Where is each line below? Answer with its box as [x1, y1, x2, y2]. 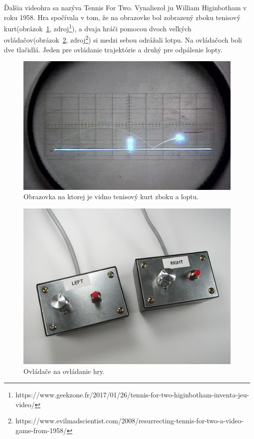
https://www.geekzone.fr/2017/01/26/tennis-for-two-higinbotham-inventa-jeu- [15, 390, 249, 400]
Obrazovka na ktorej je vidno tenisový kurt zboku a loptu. [23, 191, 199, 202]
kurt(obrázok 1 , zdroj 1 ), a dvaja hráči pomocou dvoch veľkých [4, 22, 191, 33]
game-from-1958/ [15, 425, 67, 435]
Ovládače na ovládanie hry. [23, 366, 105, 376]
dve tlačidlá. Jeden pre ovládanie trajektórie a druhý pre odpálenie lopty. [4, 44, 223, 54]
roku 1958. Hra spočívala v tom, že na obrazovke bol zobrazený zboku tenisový [4, 12, 241, 22]
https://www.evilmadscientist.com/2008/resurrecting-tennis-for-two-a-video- [15, 416, 244, 426]
